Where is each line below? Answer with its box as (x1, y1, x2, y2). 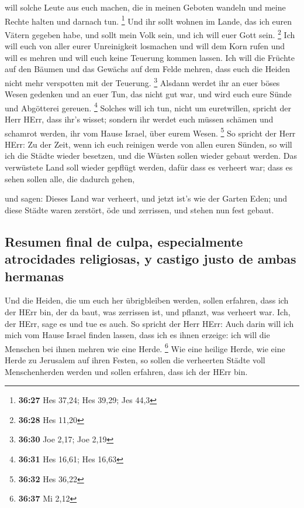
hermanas (5, 267, 64, 285)
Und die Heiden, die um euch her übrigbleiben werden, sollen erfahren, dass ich (5, 294, 289, 306)
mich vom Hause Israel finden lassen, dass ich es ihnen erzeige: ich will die (5, 329, 270, 341)
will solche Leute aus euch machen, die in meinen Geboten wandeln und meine (5, 1, 286, 13)
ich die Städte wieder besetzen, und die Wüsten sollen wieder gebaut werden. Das (5, 149, 297, 162)
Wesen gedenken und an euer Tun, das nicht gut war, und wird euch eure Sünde (5, 88, 292, 100)
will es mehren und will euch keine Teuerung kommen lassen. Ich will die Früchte (5, 51, 295, 63)
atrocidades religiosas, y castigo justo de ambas (5, 250, 296, 268)
